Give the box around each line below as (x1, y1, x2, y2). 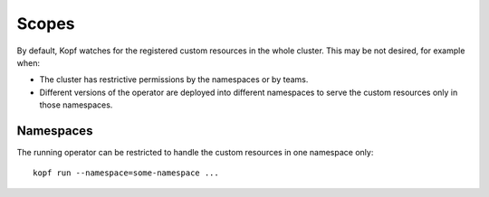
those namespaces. (39, 99, 113, 110)
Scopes (16, 14, 75, 33)
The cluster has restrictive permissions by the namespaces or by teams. (39, 74, 309, 85)
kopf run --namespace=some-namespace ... (33, 168, 219, 178)
